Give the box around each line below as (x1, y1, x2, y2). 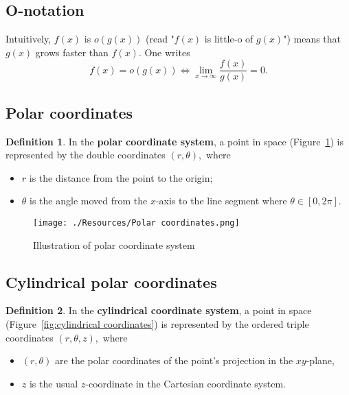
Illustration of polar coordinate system (33, 237, 195, 252)
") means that (283, 32, 341, 46)
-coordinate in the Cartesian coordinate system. (85, 376, 286, 390)
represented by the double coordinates (5, 147, 166, 162)
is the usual (29, 376, 78, 390)
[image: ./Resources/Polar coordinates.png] (33, 218, 240, 228)
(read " (146, 32, 174, 46)
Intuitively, (5, 32, 52, 46)
